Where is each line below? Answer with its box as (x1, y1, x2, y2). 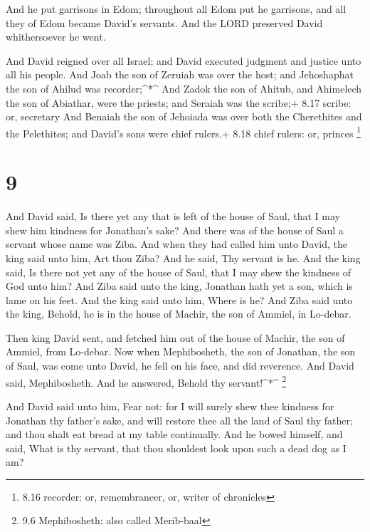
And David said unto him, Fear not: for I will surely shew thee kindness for (6, 398, 334, 413)
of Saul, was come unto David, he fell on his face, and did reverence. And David (6, 358, 354, 373)
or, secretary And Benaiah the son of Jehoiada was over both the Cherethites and (6, 109, 362, 124)
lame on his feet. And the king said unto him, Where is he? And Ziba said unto (6, 292, 353, 307)
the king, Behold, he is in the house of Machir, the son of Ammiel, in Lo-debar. (6, 306, 351, 321)
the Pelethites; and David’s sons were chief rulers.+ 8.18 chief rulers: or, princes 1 (6, 123, 361, 140)
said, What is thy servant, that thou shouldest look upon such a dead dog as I (6, 440, 347, 455)
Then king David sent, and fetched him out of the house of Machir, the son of (6, 330, 345, 345)
